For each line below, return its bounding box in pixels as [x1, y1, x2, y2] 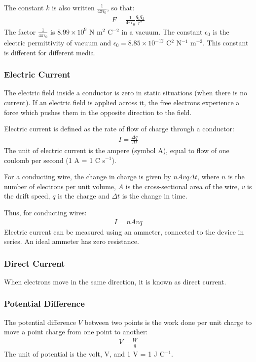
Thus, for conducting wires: [4, 207, 87, 217]
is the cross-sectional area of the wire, [125, 181, 239, 191]
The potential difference [4, 317, 76, 327]
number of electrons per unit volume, [4, 181, 116, 191]
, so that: [107, 2, 135, 12]
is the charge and [58, 191, 110, 201]
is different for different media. [4, 47, 96, 57]
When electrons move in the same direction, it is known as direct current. [4, 276, 226, 286]
